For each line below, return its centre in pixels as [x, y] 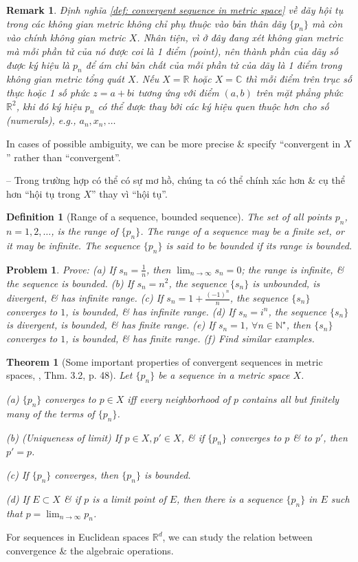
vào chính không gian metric [66, 38]
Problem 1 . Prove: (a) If [61, 269]
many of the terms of [51, 413]
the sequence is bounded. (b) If [70, 283]
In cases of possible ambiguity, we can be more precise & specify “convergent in [174, 143]
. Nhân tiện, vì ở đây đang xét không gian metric [240, 38]
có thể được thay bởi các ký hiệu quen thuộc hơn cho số [213, 106]
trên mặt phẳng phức [300, 92]
